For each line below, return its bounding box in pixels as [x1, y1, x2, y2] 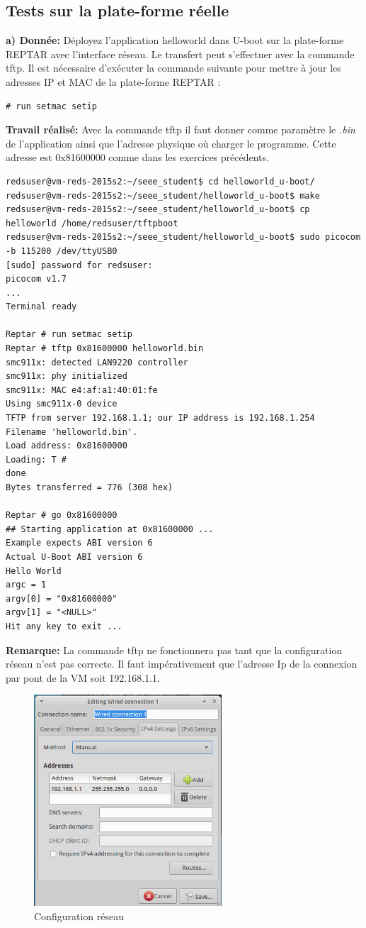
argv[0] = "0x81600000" [6, 593, 118, 604]
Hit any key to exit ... [6, 621, 122, 631]
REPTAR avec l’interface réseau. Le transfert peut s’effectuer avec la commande [6, 46, 355, 61]
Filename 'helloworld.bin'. [6, 426, 138, 437]
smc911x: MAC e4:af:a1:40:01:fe [6, 385, 158, 395]
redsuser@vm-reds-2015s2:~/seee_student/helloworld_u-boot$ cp [6, 204, 310, 215]
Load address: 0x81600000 [6, 441, 127, 451]
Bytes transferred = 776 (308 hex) [6, 482, 173, 493]
